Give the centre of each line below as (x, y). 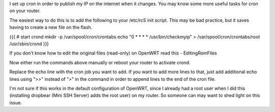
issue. (16, 102)
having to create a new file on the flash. (51, 27)
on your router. (25, 11)
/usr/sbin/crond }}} (29, 44)
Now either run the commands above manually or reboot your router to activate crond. (100, 62)
